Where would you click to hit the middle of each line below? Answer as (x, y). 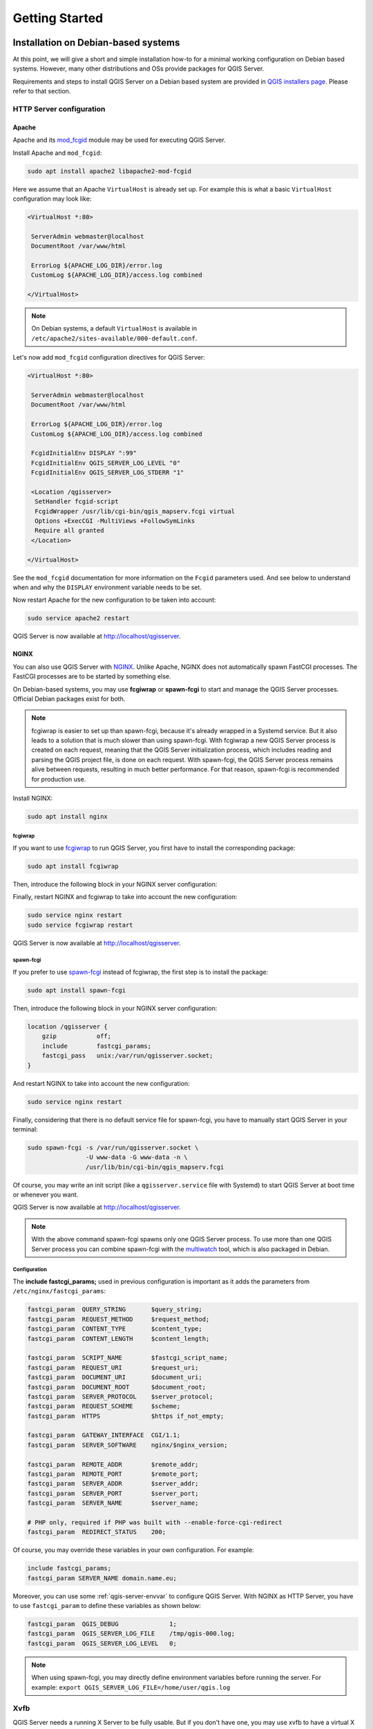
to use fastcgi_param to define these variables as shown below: (107, 1606)
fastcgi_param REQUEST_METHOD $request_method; (118, 1319)
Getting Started (58, 18)
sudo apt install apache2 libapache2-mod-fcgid (109, 171)
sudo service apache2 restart (78, 618)
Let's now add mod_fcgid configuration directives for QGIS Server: (109, 358)
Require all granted (69, 530)
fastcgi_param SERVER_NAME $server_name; (113, 1503)
